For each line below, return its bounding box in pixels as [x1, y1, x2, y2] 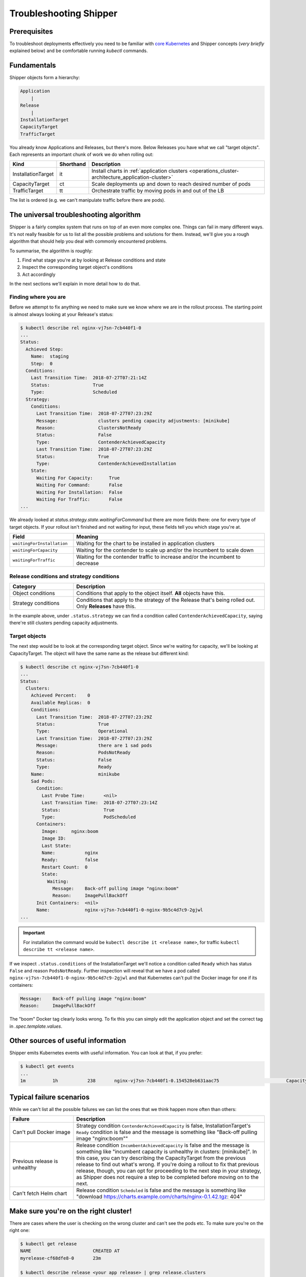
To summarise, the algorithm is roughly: [9, 248, 93, 254]
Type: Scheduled [31, 389, 117, 395]
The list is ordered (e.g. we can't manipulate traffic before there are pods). [9, 197, 166, 203]
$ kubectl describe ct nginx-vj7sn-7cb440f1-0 [20, 664, 139, 670]
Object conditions [12, 589, 56, 597]
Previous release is [12, 1157, 58, 1165]
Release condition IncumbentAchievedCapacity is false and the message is [76, 1142, 250, 1149]
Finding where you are [9, 293, 66, 300]
